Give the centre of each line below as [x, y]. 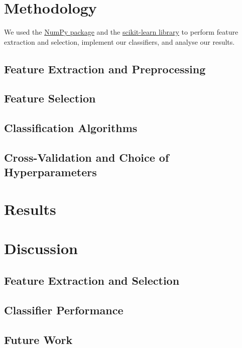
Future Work [38, 339]
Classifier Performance [64, 310]
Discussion [41, 248]
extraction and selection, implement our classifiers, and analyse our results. [119, 41]
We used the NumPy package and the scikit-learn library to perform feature [121, 32]
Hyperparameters [50, 172]
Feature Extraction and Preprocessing [105, 69]
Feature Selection [50, 98]
